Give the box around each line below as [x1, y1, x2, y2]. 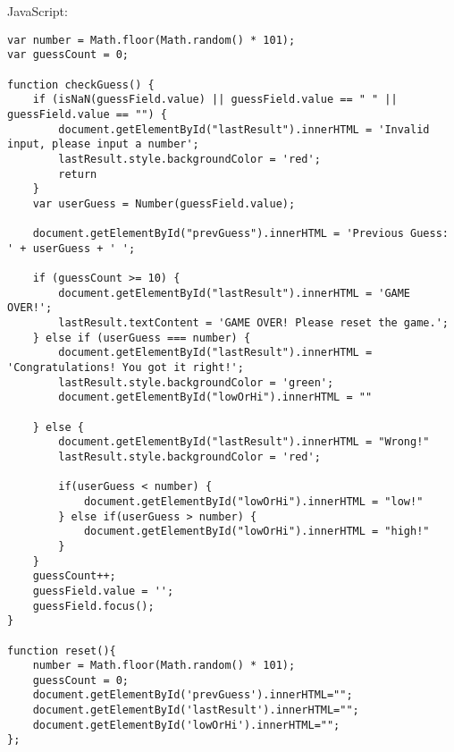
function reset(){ [7, 644, 116, 657]
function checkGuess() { [7, 78, 155, 91]
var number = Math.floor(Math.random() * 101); [7, 33, 296, 46]
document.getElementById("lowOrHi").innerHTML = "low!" [83, 494, 424, 508]
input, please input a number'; [7, 138, 199, 151]
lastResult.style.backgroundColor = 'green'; [58, 376, 334, 389]
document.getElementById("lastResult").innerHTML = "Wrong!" [58, 435, 430, 449]
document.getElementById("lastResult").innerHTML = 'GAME [58, 286, 411, 300]
